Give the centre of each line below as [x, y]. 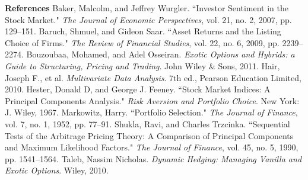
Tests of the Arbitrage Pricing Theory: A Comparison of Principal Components [149, 135]
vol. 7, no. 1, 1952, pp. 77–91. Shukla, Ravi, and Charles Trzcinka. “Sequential [147, 123]
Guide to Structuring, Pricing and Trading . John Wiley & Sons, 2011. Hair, [142, 65]
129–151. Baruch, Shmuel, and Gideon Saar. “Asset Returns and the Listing [143, 31]
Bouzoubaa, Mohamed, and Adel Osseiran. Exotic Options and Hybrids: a [161, 54]
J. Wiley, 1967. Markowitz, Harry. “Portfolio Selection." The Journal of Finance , [151, 112]
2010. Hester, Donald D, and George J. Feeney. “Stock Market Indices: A [138, 89]
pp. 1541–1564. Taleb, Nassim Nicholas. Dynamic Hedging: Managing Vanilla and [153, 158]
